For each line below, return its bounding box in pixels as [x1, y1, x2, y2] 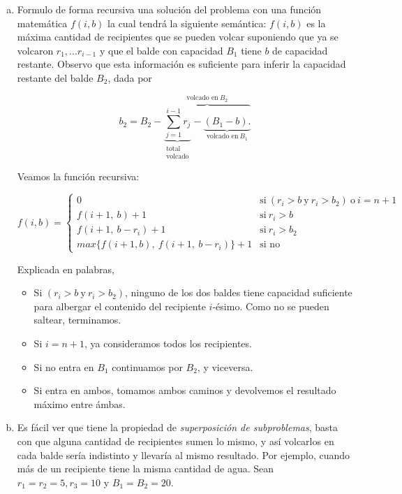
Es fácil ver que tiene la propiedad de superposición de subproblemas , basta [17, 420, 338, 435]
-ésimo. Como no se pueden [212, 298, 329, 313]
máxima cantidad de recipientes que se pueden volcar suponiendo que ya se [17, 29, 338, 44]
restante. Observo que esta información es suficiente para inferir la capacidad [17, 57, 346, 71]
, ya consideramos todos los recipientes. [84, 335, 252, 350]
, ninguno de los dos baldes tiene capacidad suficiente [125, 285, 352, 300]
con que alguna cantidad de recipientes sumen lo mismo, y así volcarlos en [17, 433, 334, 448]
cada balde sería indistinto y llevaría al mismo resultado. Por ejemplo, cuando [17, 447, 350, 462]
